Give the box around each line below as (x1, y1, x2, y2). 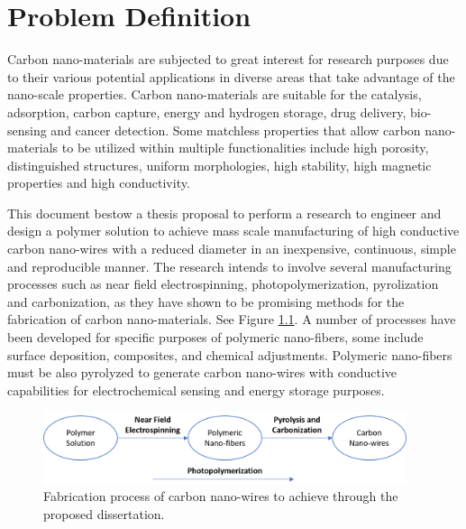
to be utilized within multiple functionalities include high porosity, (61, 138, 429, 157)
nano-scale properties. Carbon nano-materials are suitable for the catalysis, (7, 85, 422, 104)
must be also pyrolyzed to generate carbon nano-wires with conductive (7, 363, 397, 382)
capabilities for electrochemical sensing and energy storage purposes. (7, 380, 385, 399)
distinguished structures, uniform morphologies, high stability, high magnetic (7, 155, 432, 174)
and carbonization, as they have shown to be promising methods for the (7, 292, 405, 311)
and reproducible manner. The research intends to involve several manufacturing (7, 256, 452, 275)
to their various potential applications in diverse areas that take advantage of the (7, 67, 455, 86)
